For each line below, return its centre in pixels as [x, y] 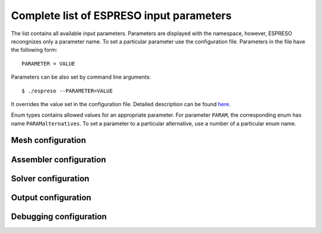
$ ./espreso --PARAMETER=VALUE [67, 91]
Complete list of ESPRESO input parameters [121, 15]
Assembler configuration [59, 159]
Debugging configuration [59, 217]
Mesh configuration [49, 140]
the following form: [34, 50]
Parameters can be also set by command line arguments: [81, 77]
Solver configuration [50, 178]
